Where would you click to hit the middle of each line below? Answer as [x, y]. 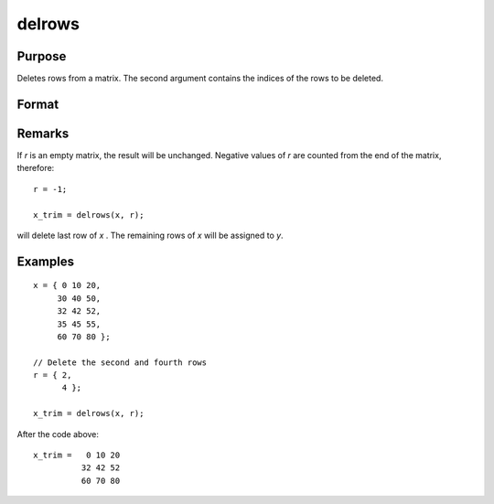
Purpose [42, 56]
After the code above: [58, 434]
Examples [46, 261]
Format [38, 104]
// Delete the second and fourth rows [120, 362]
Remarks [43, 133]
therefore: [36, 168]
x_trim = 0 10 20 [77, 456]
